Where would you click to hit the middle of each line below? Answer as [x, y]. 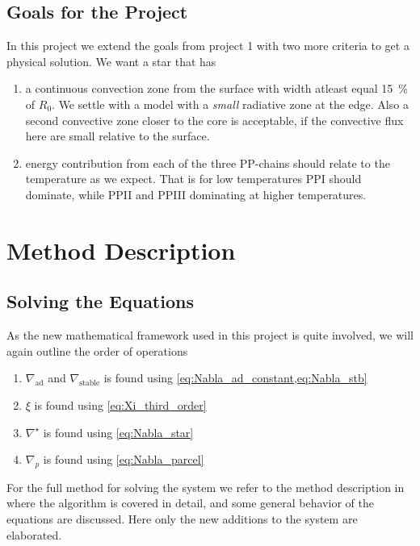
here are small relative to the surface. [118, 136]
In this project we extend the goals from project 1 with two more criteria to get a [208, 46]
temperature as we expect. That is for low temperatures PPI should [193, 179]
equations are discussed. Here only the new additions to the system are [182, 519]
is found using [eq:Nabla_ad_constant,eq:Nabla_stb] [235, 378]
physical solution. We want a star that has [111, 61]
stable [90, 383]
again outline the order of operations [97, 350]
